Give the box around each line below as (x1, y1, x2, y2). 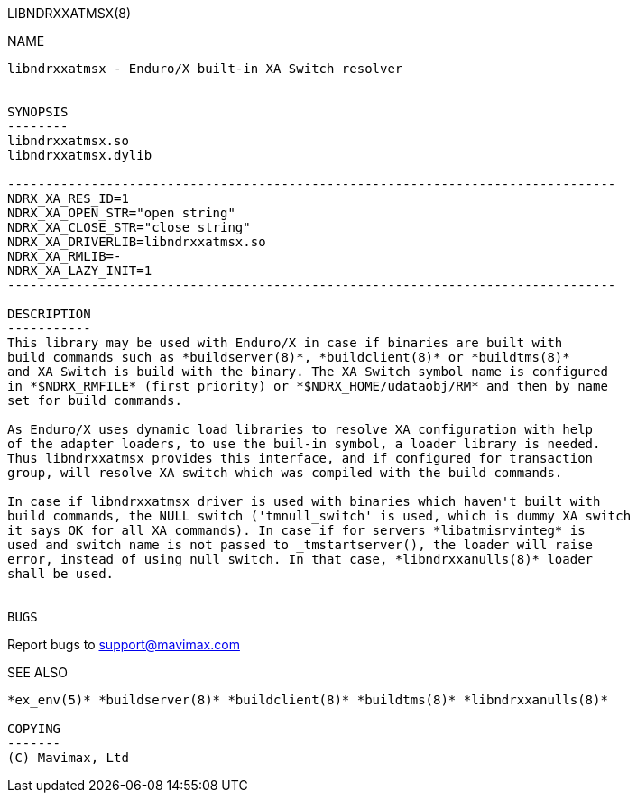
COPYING (7, 722, 61, 736)
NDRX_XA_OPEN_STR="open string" (7, 206, 235, 220)
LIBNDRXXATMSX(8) (7, 5, 132, 21)
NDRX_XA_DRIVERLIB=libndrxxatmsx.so (7, 234, 266, 249)
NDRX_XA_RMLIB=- (7, 249, 122, 263)
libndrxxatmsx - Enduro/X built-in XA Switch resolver (7, 61, 403, 76)
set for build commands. (7, 393, 182, 408)
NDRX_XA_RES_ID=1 (7, 191, 129, 206)
